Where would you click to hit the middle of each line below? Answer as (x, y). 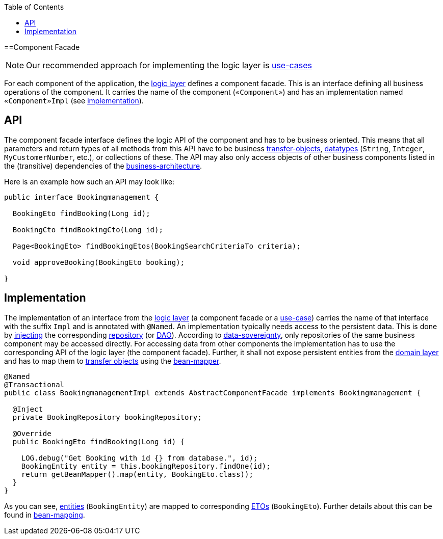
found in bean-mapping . (45, 515)
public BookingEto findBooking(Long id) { (99, 441)
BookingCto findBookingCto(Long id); (88, 230)
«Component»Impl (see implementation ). (74, 101)
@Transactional (34, 384)
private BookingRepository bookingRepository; (107, 417)
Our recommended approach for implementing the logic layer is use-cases (169, 65)
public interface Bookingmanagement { (82, 197)
